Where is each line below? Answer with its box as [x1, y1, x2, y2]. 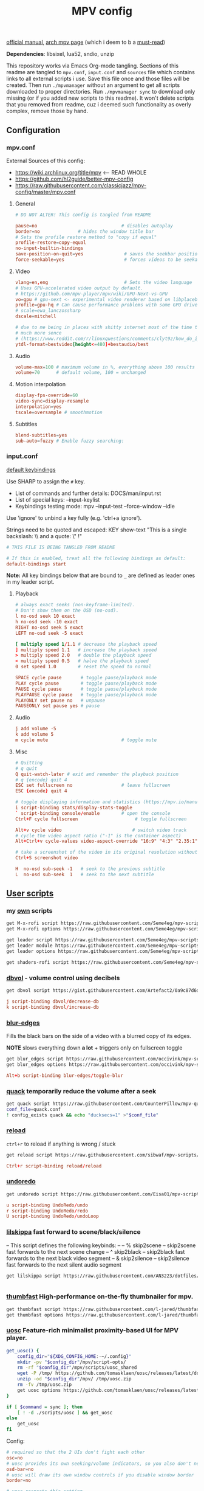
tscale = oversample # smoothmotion [15, 409, 103, 415]
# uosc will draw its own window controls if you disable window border [6, 1472, 194, 1478]
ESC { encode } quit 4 [15, 788, 67, 794]
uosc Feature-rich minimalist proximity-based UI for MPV [6, 1326, 179, 1335]
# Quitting [15, 759, 43, 766]
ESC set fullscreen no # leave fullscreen [15, 783, 171, 789]
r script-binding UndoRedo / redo [6, 1208, 88, 1214]
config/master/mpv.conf [15, 188, 76, 195]
